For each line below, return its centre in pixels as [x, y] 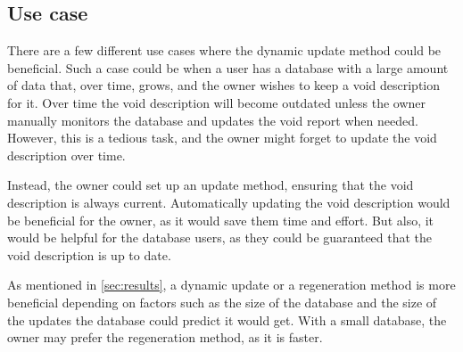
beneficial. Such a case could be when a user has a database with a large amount [228, 67]
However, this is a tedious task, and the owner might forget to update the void [222, 138]
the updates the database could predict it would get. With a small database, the [227, 319]
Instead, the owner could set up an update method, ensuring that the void [211, 185]
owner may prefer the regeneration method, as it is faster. [165, 337]
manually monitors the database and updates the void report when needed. [213, 120]
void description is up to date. [89, 254]
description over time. [66, 155]
